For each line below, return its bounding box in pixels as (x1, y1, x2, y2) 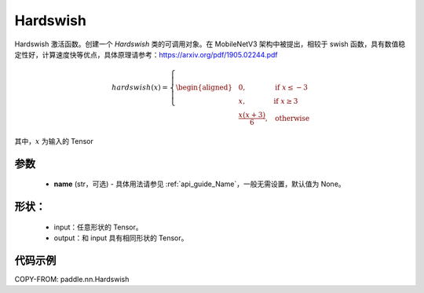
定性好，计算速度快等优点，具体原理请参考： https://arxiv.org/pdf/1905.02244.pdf (14, 49, 278, 59)
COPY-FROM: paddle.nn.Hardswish (14, 275, 130, 284)
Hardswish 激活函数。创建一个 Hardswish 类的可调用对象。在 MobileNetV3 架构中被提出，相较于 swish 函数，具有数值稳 (14, 39, 406, 49)
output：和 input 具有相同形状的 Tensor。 (53, 233, 188, 243)
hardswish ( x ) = (111, 83, 169, 92)
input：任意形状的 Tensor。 (53, 222, 143, 232)
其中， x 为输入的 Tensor (14, 136, 94, 145)
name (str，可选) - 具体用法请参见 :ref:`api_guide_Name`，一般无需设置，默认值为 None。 (53, 179, 345, 189)
